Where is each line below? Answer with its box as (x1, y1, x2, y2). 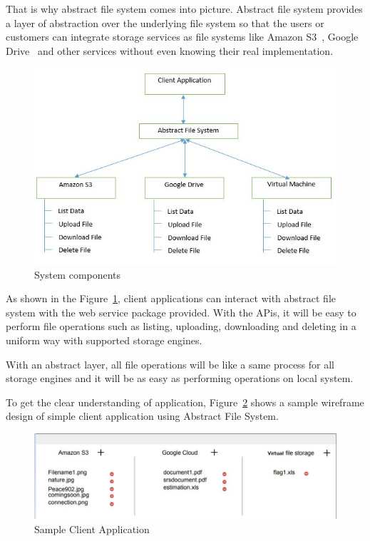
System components (34, 267, 121, 282)
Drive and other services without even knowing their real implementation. (6, 43, 334, 58)
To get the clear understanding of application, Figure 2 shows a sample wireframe (6, 394, 364, 409)
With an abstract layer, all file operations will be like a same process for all (6, 356, 335, 371)
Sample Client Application (34, 521, 150, 536)
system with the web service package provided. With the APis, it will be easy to (6, 304, 356, 319)
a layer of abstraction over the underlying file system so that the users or (6, 15, 324, 30)
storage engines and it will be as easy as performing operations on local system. (6, 371, 354, 386)
